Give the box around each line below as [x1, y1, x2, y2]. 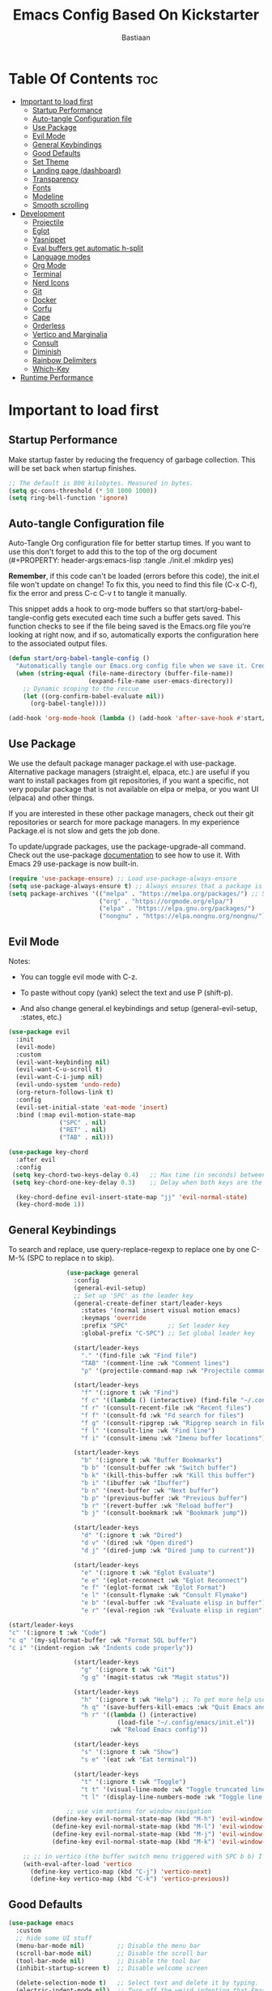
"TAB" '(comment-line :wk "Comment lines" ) [80, 1358, 230, 1367]
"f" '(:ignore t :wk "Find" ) [80, 1389, 180, 1397]
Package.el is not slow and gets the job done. [8, 826, 160, 836]
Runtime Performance [19, 372, 94, 382]
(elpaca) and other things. [8, 793, 95, 802]
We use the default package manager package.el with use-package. [8, 758, 237, 768]
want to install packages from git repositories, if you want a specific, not [8, 775, 249, 785]
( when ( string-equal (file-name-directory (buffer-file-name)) [15, 669, 233, 677]
